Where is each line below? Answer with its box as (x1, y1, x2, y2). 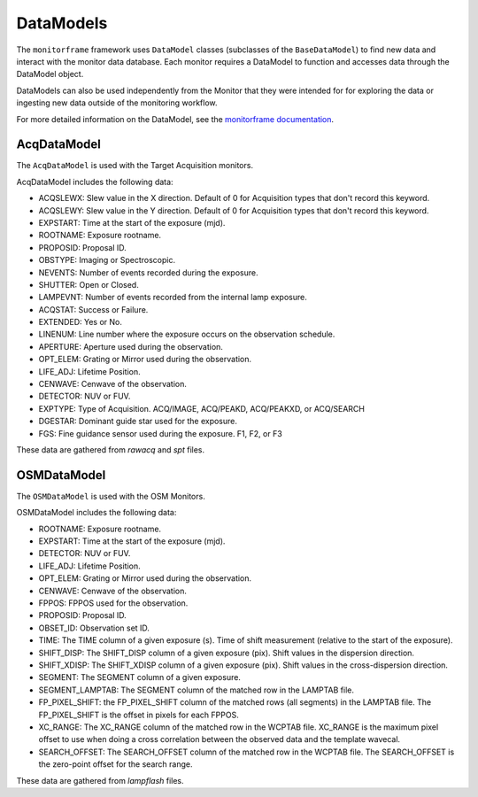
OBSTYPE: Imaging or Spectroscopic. (38, 255, 176, 266)
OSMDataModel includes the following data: (16, 507, 177, 518)
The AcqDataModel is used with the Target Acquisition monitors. (16, 160, 254, 171)
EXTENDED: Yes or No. (38, 317, 123, 328)
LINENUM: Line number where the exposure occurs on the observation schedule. (38, 329, 335, 340)
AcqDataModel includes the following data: (16, 176, 173, 187)
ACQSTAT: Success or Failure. (38, 304, 149, 314)
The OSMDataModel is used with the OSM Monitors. (16, 491, 205, 501)
